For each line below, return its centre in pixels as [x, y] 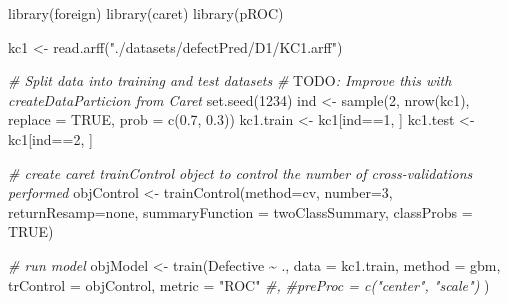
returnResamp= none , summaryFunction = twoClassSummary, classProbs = [240, 211]
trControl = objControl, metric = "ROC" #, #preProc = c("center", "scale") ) [249, 284]
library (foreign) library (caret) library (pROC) [146, 13]
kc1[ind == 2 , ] [50, 138]
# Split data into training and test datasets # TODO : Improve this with [230, 80]
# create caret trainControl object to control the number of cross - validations [240, 172]
